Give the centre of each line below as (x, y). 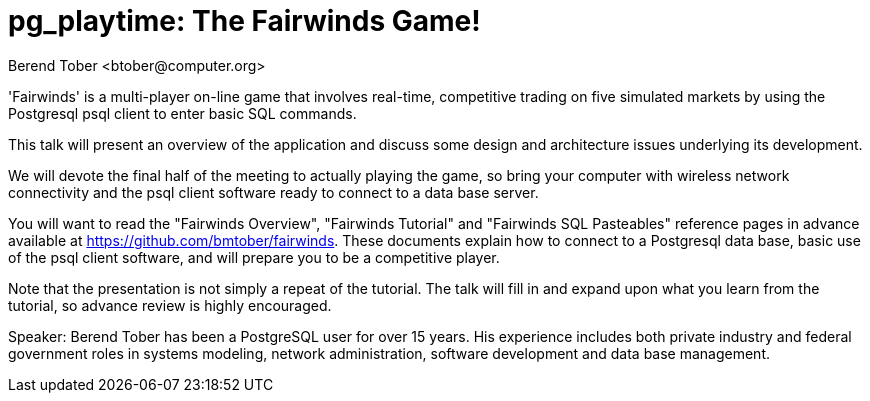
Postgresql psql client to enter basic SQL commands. (182, 113)
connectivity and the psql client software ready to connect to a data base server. (273, 192)
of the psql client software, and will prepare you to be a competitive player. (254, 257)
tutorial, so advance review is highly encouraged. (170, 305)
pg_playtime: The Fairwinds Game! (244, 21)
